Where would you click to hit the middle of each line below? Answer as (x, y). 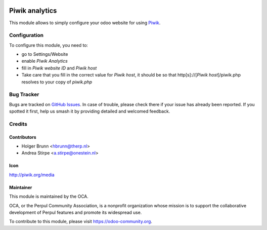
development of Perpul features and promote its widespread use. (75, 213)
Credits (18, 124)
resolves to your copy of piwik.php (57, 82)
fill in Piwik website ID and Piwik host (59, 68)
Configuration (26, 36)
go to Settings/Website (45, 54)
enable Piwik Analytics (44, 61)
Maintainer (21, 187)
